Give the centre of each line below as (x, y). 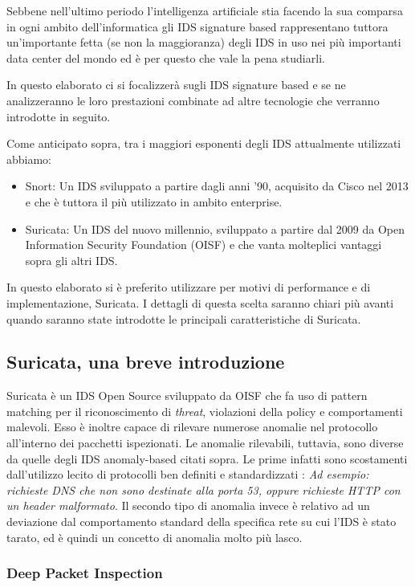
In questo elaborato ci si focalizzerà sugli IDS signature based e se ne (176, 85)
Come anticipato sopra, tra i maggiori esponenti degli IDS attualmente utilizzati (204, 143)
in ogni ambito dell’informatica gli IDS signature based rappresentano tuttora (197, 26)
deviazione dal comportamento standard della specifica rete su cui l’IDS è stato (201, 522)
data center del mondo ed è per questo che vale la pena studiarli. (166, 57)
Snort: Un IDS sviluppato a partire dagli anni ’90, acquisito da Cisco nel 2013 (217, 186)
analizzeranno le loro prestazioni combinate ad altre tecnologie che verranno (193, 100)
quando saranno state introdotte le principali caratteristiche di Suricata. (184, 318)
